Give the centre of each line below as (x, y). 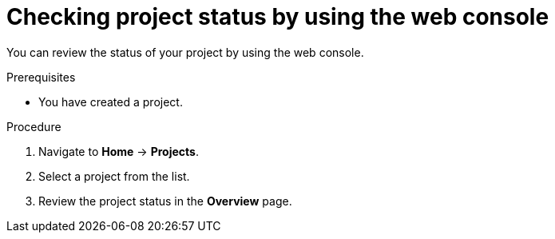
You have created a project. (111, 102)
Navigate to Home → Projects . (119, 151)
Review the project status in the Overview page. (165, 201)
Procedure (34, 126)
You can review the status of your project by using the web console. (185, 52)
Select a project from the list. (114, 176)
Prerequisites (41, 77)
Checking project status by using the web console (278, 17)
